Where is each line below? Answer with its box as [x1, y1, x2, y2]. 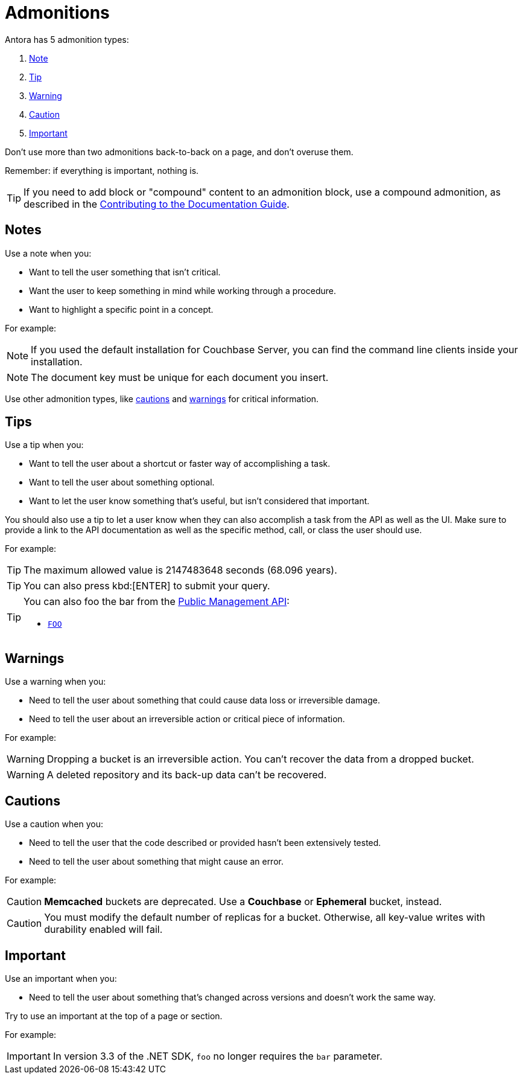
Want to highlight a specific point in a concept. [29, 304, 214, 315]
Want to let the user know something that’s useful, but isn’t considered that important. [29, 496, 370, 507]
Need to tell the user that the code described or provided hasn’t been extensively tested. [29, 837, 381, 848]
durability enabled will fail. [44, 923, 163, 936]
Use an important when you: [5, 973, 117, 984]
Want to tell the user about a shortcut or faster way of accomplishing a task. [29, 458, 331, 469]
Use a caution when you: [5, 819, 103, 830]
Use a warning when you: [5, 676, 106, 687]
